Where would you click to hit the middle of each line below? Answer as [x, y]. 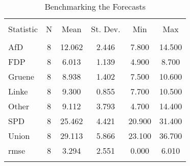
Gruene [21, 76]
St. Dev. [106, 29]
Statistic [23, 29]
